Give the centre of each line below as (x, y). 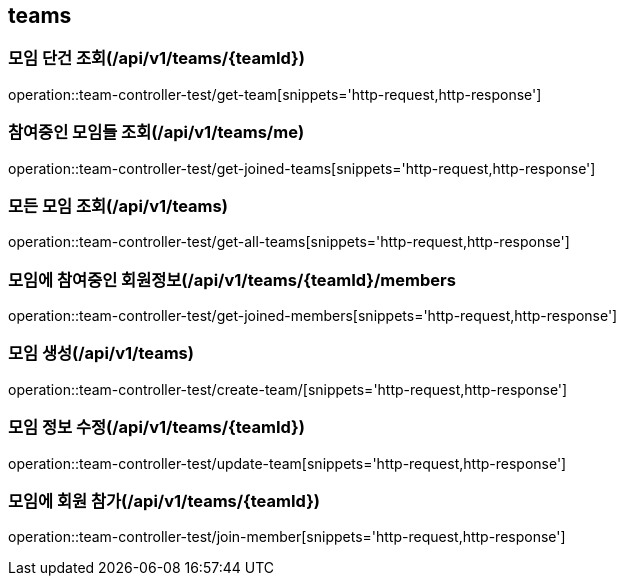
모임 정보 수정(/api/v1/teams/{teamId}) (156, 427)
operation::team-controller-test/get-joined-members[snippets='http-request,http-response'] (313, 316)
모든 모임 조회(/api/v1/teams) (118, 205)
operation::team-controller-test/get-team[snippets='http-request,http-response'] (275, 94)
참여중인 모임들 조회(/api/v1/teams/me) (156, 132)
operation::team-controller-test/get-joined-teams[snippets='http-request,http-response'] (302, 168)
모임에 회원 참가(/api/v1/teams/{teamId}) (164, 500)
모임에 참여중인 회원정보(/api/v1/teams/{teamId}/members (232, 279)
